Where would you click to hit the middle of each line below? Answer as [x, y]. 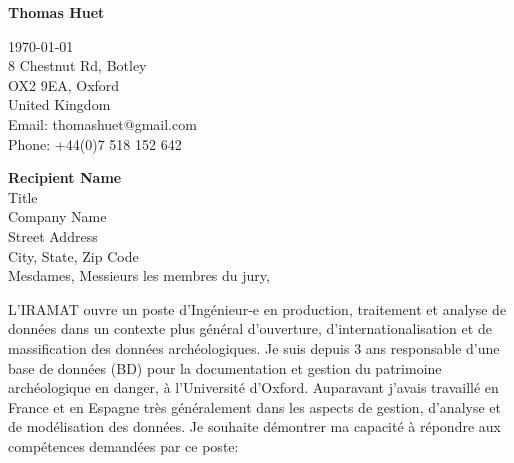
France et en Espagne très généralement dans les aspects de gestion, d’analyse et [254, 406]
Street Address [53, 235]
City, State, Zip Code [73, 255]
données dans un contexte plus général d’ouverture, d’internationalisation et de [250, 328]
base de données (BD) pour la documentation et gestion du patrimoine [225, 367]
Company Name [57, 216]
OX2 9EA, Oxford [64, 84]
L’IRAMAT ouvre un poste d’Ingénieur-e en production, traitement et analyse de [257, 308]
